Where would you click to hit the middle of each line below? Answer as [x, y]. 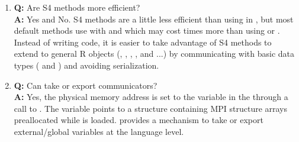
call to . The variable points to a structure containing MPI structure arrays [151, 108]
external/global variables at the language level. [99, 131]
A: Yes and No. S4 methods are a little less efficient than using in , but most [154, 19]
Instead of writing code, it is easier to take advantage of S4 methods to [143, 42]
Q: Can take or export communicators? [86, 85]
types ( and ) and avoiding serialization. [86, 65]
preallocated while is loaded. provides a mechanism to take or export [139, 120]
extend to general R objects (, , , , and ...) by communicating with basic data [154, 54]
